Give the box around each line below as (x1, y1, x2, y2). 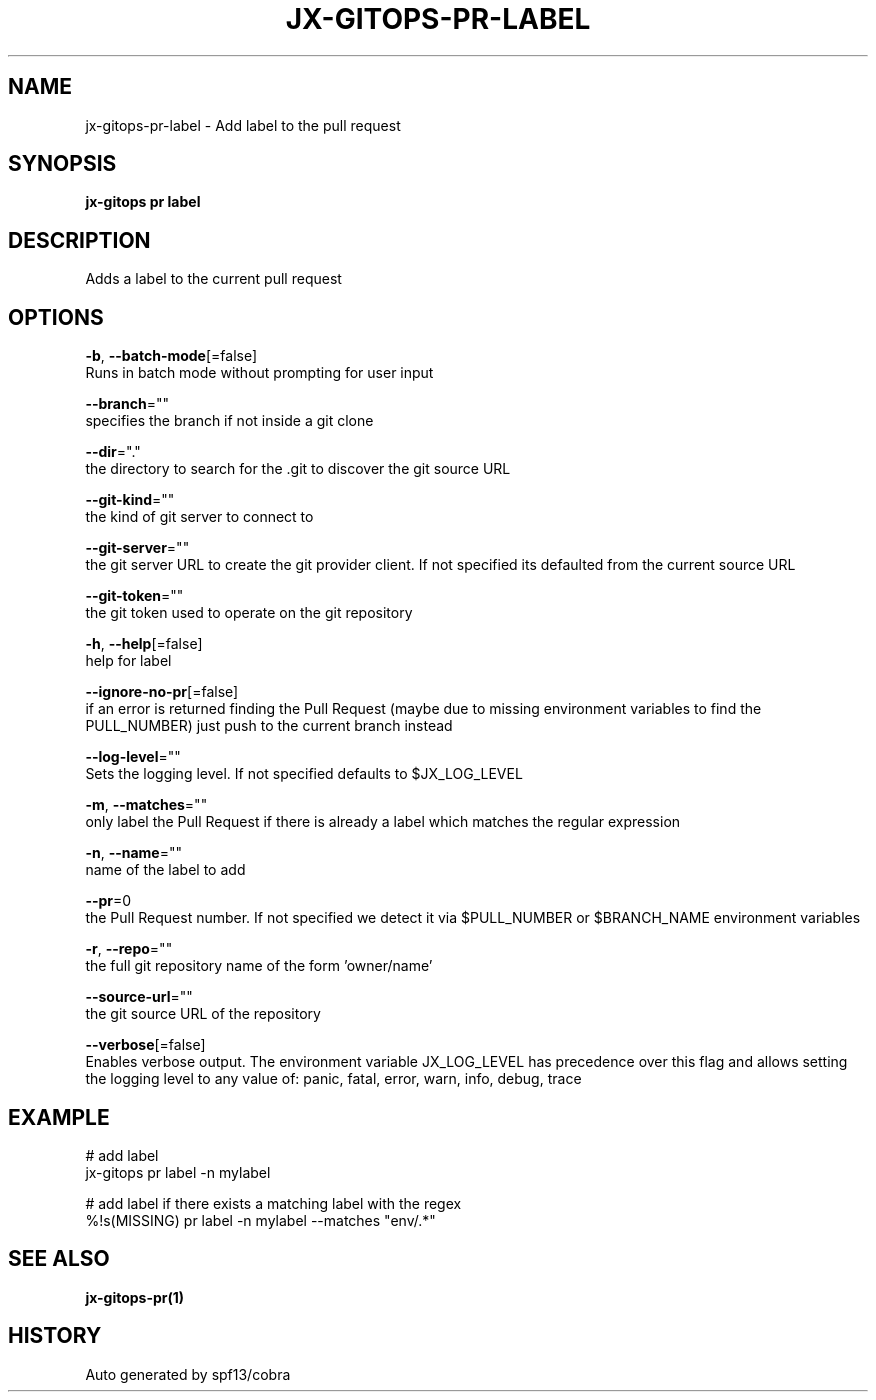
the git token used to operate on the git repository (85, 604, 413, 622)
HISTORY (8, 1323, 102, 1349)
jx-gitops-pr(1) (85, 1288, 185, 1306)
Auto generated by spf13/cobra (85, 1365, 291, 1383)
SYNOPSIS (8, 151, 117, 177)
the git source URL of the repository (85, 1005, 321, 1023)
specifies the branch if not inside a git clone (85, 412, 374, 430)
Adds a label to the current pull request (85, 270, 342, 288)
